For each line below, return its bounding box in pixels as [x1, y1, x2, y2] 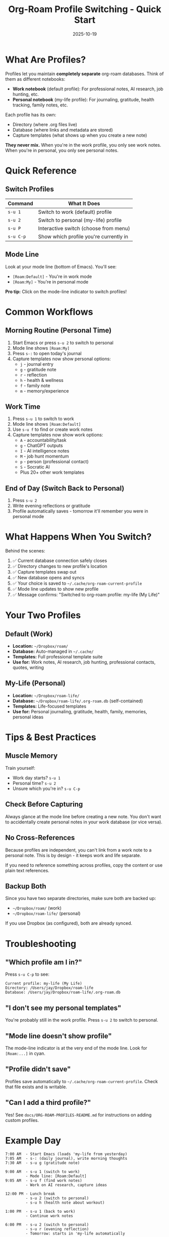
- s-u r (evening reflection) [25, 1226, 89, 1231]
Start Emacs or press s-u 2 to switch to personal [12, 340, 114, 346]
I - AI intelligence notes [20, 448, 70, 454]
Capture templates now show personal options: [12, 356, 111, 362]
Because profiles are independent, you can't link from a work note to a [5, 847, 152, 853]
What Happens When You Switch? [5, 531, 152, 543]
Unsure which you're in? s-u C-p [12, 785, 81, 792]
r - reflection [20, 372, 47, 378]
